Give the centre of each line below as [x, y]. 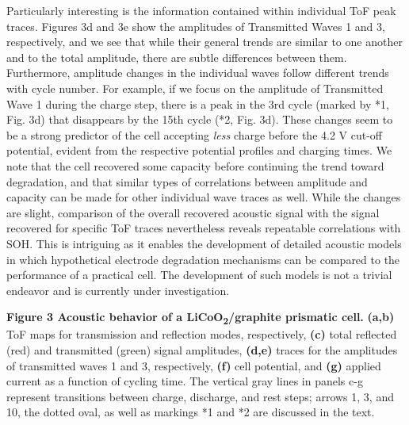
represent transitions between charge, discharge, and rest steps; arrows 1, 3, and [200, 396]
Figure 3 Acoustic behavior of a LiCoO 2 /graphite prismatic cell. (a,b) [201, 318]
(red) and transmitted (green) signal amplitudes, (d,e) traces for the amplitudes [202, 350]
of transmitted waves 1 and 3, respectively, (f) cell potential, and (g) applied [194, 365]
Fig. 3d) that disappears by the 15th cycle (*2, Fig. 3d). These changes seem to [200, 119]
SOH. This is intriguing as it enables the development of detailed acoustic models [204, 243]
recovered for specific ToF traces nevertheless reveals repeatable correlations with [204, 228]
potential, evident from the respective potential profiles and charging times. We [199, 150]
